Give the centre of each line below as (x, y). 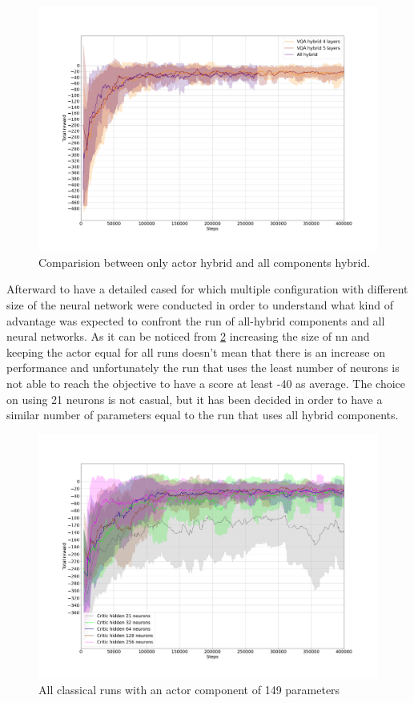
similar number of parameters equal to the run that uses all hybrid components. (203, 415)
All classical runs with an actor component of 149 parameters (189, 690)
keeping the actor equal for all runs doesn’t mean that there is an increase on (196, 351)
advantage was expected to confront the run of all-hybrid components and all (196, 320)
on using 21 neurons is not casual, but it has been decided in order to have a (195, 399)
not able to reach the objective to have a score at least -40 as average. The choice (206, 383)
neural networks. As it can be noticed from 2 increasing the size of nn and (188, 336)
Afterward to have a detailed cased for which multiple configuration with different (207, 289)
